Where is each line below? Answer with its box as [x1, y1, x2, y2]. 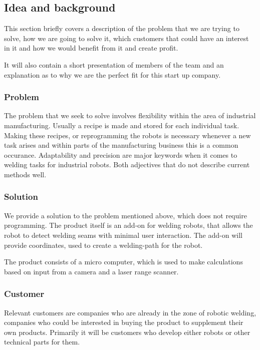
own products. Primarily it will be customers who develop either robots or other [4, 326, 250, 337]
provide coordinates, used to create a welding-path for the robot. [4, 239, 203, 250]
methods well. [4, 169, 47, 179]
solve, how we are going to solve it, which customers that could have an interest [4, 33, 249, 43]
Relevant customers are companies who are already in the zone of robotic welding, [4, 307, 256, 317]
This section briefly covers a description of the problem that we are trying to [4, 23, 239, 34]
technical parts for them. [4, 336, 80, 347]
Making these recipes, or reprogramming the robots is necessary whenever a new [4, 130, 251, 140]
